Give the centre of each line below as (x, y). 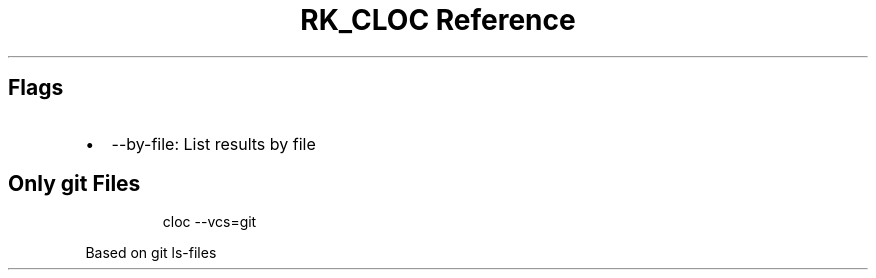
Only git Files (74, 184)
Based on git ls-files (151, 253)
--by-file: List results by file (213, 143)
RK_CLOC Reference (438, 20)
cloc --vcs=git (209, 222)
